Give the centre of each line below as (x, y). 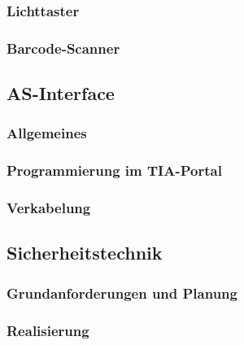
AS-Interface (61, 93)
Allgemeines (47, 133)
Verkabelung (49, 208)
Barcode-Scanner (63, 48)
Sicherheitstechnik (85, 253)
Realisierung (48, 330)
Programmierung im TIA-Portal (114, 170)
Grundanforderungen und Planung (122, 293)
